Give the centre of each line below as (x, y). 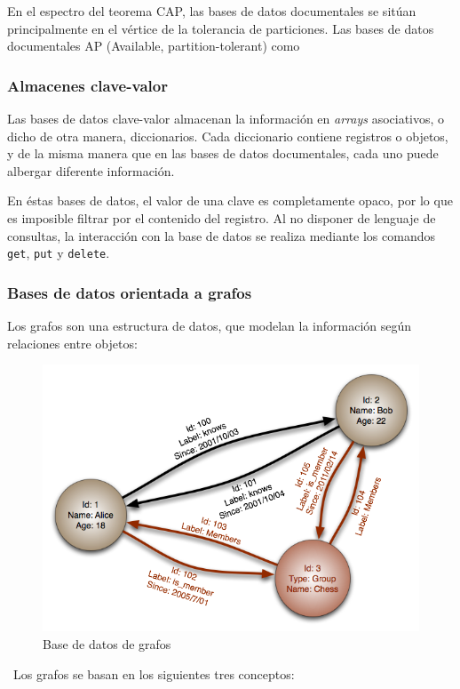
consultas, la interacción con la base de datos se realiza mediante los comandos (221, 235)
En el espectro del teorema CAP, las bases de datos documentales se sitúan (212, 11)
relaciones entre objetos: (72, 343)
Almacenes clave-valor (87, 85)
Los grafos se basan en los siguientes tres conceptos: (154, 673)
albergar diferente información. (91, 170)
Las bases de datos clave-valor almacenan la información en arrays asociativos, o (226, 118)
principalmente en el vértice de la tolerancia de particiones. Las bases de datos (221, 28)
